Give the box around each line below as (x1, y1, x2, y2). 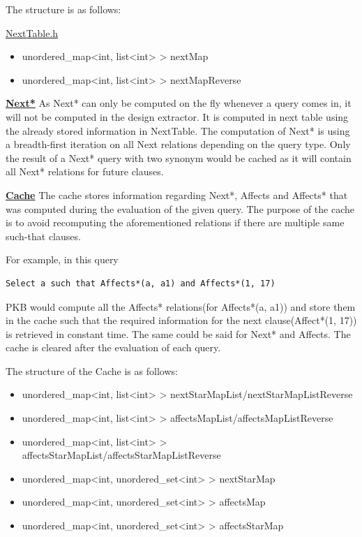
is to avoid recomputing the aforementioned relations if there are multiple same (6, 215, 345, 230)
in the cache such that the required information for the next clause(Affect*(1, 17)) (6, 313, 357, 328)
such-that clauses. (6, 228, 81, 243)
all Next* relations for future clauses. (6, 164, 164, 179)
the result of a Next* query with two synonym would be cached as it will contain (6, 150, 352, 165)
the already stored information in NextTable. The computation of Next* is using (6, 123, 350, 138)
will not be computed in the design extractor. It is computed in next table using (6, 109, 349, 124)
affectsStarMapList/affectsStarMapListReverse (22, 448, 221, 462)
